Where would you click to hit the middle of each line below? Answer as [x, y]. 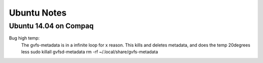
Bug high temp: [24, 38]
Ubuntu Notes [38, 13]
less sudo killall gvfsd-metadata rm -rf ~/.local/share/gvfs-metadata [90, 52]
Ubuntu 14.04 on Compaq [51, 26]
